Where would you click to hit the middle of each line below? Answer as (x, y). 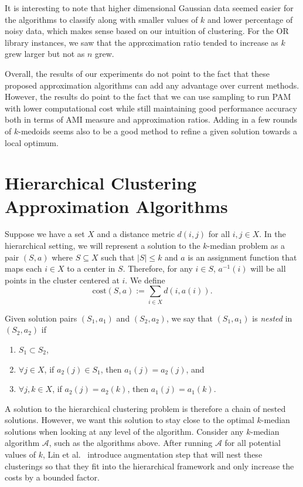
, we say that (189, 318)
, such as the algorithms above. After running (131, 443)
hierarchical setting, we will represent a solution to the (103, 246)
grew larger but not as (45, 54)
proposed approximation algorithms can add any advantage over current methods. (152, 85)
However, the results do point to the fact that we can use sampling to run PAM (148, 97)
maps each (23, 268)
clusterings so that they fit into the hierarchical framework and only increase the (149, 466)
